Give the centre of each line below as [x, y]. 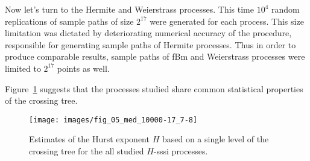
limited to [23, 68]
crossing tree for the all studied [87, 151]
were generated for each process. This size [227, 21]
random [285, 9]
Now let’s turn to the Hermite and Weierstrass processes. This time [129, 9]
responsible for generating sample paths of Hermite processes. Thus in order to [150, 44]
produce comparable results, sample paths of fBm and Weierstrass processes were [155, 56]
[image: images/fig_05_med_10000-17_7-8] [113, 120]
